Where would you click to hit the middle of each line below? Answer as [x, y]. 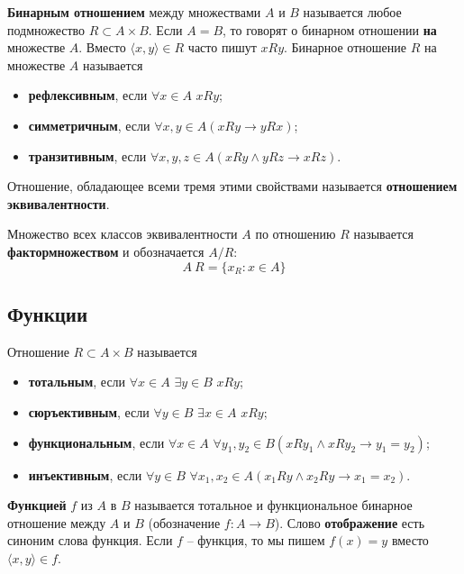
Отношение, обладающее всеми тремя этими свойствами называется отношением [232, 186]
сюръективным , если [89, 411]
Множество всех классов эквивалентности [123, 234]
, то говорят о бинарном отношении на [330, 29]
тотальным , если [77, 382]
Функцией [37, 505]
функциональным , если [96, 442]
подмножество [46, 29]
